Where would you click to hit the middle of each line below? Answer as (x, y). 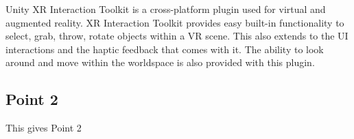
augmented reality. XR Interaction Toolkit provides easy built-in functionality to (175, 22)
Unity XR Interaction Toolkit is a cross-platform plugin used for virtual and (166, 9)
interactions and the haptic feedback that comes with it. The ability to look (165, 49)
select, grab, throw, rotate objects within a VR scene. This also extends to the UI (177, 36)
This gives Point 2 (44, 128)
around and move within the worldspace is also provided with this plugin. (160, 62)
